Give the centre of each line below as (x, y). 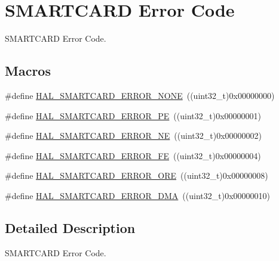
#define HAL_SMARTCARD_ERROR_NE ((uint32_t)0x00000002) (133, 136)
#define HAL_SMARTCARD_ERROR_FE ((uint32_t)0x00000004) (133, 155)
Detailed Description (70, 227)
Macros (28, 71)
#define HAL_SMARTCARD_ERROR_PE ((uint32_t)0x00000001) (133, 115)
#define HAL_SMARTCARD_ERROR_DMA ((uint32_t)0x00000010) (137, 195)
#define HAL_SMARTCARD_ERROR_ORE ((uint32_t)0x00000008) (137, 175)
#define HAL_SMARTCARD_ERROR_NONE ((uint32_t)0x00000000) (140, 95)
